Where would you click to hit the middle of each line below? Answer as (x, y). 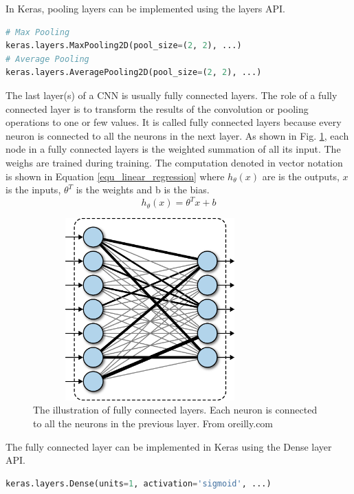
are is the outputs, (301, 176)
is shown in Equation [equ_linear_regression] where (115, 176)
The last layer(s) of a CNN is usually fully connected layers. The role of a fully (172, 95)
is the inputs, (33, 190)
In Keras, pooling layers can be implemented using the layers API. (145, 8)
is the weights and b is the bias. (143, 190)
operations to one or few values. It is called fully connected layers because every (174, 122)
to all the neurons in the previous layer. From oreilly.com (153, 423)
